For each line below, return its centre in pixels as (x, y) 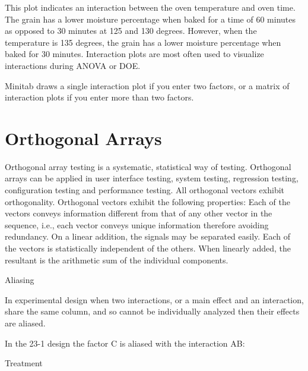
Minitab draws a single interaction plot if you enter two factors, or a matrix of (147, 85)
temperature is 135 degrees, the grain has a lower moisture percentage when (143, 42)
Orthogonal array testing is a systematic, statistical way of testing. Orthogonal (148, 166)
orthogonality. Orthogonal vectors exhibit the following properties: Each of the (147, 201)
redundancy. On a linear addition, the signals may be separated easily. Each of (147, 236)
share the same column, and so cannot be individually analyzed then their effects (152, 311)
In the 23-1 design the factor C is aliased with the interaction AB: (125, 343)
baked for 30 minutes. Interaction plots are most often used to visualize (134, 54)
